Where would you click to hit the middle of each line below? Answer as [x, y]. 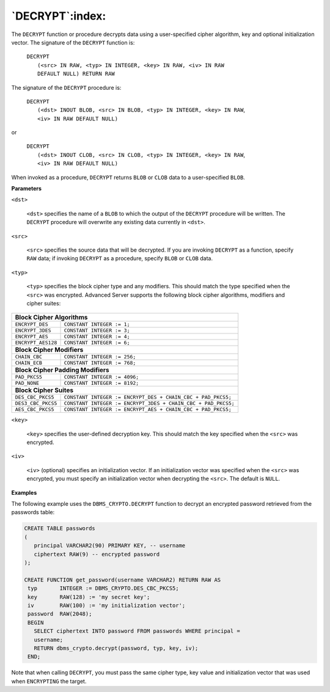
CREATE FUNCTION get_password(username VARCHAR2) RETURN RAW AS [123, 580]
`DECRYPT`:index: [59, 16]
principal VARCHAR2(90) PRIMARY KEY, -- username [110, 546]
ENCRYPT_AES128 [36, 343]
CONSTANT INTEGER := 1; [97, 325]
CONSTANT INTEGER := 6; [97, 343]
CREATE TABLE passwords [60, 529]
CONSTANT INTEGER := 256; [100, 357]
